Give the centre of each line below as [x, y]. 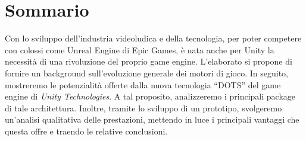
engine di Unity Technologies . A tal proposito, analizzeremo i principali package [150, 96]
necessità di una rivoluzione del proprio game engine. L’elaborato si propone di [149, 61]
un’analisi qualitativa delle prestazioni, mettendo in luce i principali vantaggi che [152, 119]
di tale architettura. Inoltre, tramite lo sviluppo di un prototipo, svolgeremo [143, 108]
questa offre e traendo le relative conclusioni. [86, 131]
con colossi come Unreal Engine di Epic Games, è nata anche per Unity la [140, 49]
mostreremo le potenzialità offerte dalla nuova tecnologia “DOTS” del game [143, 84]
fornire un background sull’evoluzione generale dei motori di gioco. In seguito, [146, 73]
